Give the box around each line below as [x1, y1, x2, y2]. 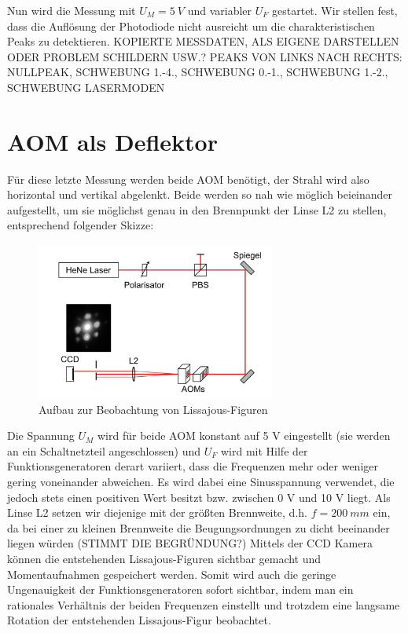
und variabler [187, 2, 252, 18]
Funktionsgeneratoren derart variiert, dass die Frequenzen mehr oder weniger [7, 458, 378, 474]
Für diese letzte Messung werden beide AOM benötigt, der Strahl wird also [7, 170, 369, 187]
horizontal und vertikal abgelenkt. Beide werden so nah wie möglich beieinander [7, 186, 393, 203]
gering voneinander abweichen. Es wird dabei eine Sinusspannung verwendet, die [7, 473, 395, 489]
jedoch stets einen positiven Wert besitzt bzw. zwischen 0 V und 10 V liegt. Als [7, 488, 391, 505]
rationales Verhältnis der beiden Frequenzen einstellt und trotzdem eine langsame [7, 596, 400, 613]
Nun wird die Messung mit [7, 2, 136, 18]
